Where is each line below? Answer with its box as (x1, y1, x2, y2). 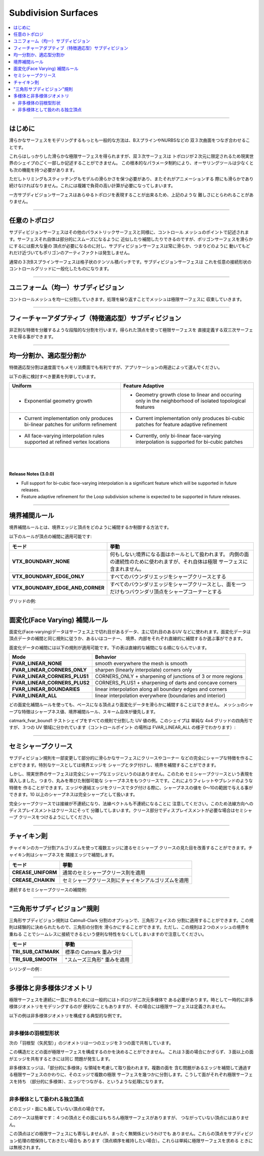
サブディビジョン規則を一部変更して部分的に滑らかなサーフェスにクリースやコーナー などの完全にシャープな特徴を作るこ (9, 755, 254, 761)
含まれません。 (110, 566, 144, 573)
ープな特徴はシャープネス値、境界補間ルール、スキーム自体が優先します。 (9, 708, 158, 714)
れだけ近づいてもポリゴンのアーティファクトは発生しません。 (9, 250, 132, 256)
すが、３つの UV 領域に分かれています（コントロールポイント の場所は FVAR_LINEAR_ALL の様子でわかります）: (9, 725, 236, 730)
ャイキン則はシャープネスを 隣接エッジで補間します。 (9, 852, 117, 857)
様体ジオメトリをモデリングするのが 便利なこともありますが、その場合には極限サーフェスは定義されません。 (9, 1004, 228, 1009)
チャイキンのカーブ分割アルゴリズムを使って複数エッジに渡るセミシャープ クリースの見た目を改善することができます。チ (9, 845, 253, 851)
